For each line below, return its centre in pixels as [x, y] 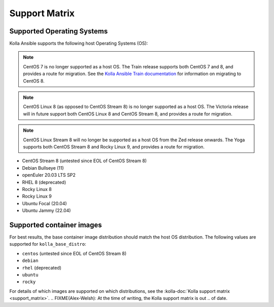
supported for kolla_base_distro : [48, 244]
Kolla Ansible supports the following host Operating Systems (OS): [79, 44]
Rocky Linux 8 [37, 189]
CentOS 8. [34, 81]
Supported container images [56, 225]
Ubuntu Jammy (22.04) [46, 211]
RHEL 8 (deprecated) [44, 182]
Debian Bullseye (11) [43, 168]
